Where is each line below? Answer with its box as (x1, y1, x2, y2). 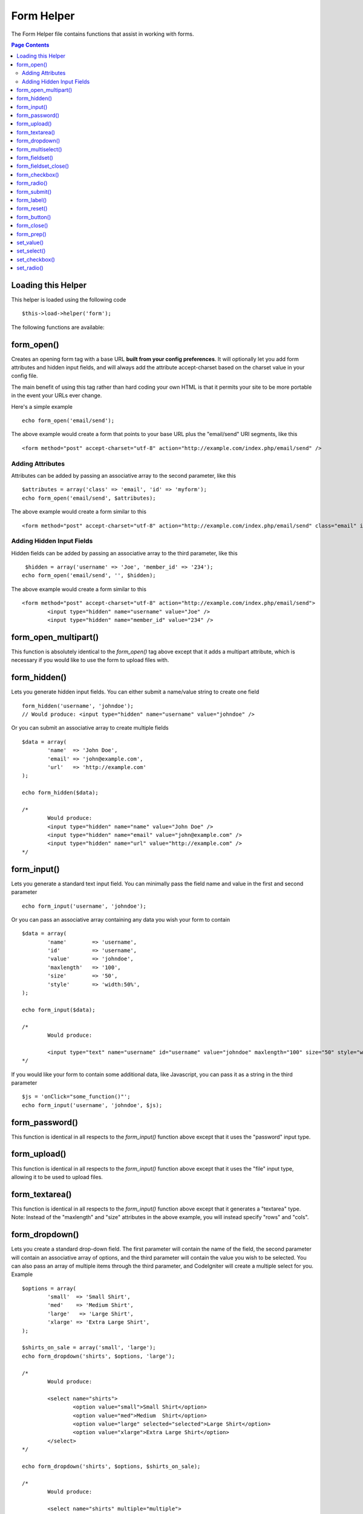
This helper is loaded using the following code (11, 296, 126, 303)
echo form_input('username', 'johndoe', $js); (22, 1102, 163, 1108)
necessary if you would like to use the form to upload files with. (11, 656, 169, 664)
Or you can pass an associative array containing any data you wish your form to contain (11, 916, 230, 923)
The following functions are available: (11, 323, 105, 331)
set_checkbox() (16, 256, 56, 263)
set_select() (16, 247, 46, 254)
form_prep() (16, 230, 47, 237)
